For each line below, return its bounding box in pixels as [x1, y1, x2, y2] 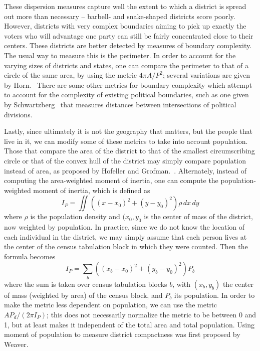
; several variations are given [162, 70, 250, 80]
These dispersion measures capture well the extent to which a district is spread [4, 1, 246, 11]
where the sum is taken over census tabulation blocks [4, 278, 167, 289]
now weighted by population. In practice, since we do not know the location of [4, 222, 245, 232]
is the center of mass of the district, [144, 211, 253, 222]
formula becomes [4, 251, 56, 261]
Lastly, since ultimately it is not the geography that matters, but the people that [4, 126, 253, 136]
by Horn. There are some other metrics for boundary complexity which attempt [4, 79, 252, 90]
